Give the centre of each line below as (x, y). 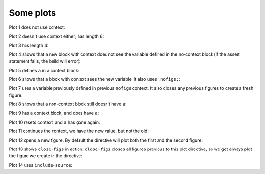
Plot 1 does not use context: (37, 27)
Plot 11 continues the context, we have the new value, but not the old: (79, 131)
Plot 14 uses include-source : (41, 165)
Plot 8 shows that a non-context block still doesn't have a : (68, 104)
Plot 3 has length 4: (29, 45)
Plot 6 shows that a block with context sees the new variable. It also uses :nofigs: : (94, 79)
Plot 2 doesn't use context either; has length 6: (56, 36)
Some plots (33, 13)
